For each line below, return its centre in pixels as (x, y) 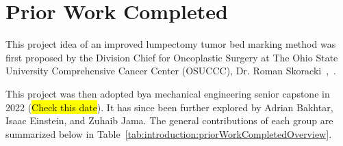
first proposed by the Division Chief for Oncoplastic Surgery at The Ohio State (172, 57)
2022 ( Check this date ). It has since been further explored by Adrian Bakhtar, (169, 107)
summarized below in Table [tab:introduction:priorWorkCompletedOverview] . (169, 133)
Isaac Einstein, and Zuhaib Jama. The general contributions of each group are (169, 120)
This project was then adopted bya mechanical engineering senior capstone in (168, 93)
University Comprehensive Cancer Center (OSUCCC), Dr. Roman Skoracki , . (171, 71)
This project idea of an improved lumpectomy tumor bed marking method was (171, 44)
